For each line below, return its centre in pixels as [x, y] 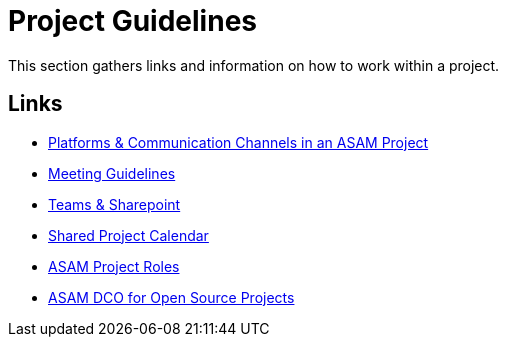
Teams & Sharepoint [114, 204]
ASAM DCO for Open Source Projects [171, 297]
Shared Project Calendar [128, 235]
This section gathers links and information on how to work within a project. [254, 65]
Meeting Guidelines [112, 173]
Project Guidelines [132, 21]
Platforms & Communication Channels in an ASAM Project [238, 142]
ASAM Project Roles [114, 266]
